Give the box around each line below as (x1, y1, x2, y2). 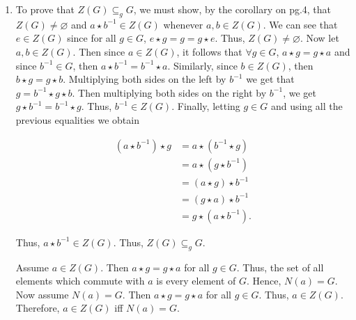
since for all (67, 31, 116, 45)
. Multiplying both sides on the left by (63, 72, 226, 86)
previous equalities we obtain (15, 112, 139, 127)
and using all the (270, 99, 343, 113)
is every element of (156, 273, 236, 288)
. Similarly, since (167, 58, 238, 72)
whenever (163, 17, 203, 31)
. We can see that (263, 17, 338, 31)
